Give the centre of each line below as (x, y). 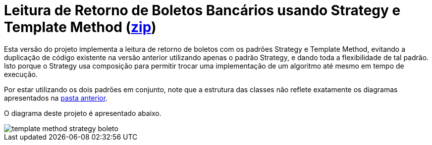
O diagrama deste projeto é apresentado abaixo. (83, 113)
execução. (21, 74)
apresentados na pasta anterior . (56, 98)
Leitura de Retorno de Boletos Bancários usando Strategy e (202, 10)
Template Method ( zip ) (80, 27)
